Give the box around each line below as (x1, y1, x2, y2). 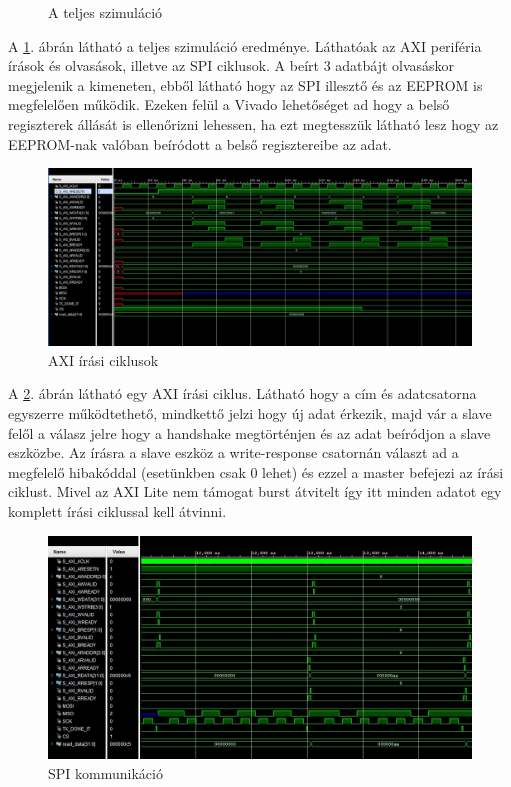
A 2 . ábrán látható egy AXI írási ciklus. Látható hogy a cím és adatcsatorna (8, 383, 477, 404)
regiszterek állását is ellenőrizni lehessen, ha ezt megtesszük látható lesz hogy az (8, 113, 499, 134)
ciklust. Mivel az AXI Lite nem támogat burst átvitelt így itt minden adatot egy (8, 481, 502, 502)
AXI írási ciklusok (48, 349, 159, 370)
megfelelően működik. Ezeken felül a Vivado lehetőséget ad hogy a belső (8, 94, 450, 115)
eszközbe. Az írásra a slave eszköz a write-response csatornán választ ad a (8, 442, 459, 463)
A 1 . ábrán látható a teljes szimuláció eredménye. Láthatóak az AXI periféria (8, 35, 482, 56)
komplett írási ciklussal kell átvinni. (8, 500, 227, 521)
